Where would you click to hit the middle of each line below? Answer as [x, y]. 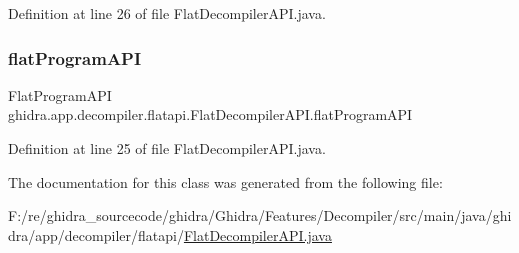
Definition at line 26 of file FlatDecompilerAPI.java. [167, 13]
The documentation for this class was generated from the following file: [225, 181]
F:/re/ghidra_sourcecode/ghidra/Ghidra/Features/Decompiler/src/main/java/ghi [260, 215]
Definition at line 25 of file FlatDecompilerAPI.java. [167, 148]
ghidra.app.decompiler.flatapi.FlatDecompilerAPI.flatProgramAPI [210, 114]
